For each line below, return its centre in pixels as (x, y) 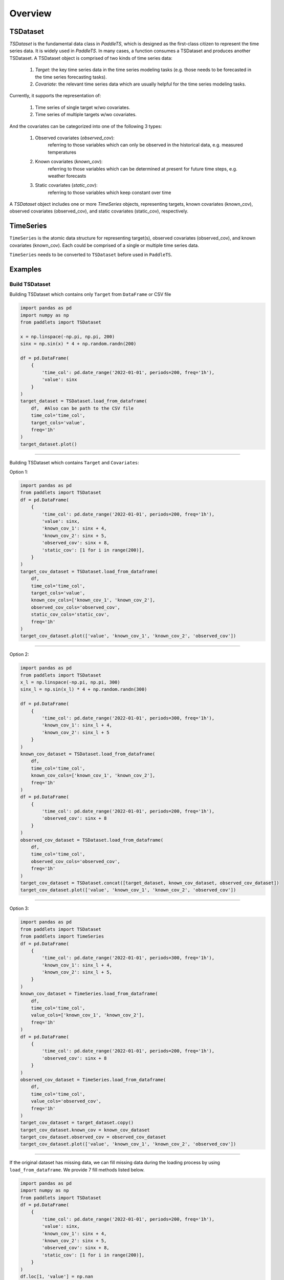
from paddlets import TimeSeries (62, 936)
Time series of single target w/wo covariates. (83, 107)
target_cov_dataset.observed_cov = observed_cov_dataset (93, 1137)
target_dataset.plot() (49, 444)
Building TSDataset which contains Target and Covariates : (74, 462)
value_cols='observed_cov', (66, 1101)
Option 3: (19, 908)
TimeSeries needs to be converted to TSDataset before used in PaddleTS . (91, 255)
